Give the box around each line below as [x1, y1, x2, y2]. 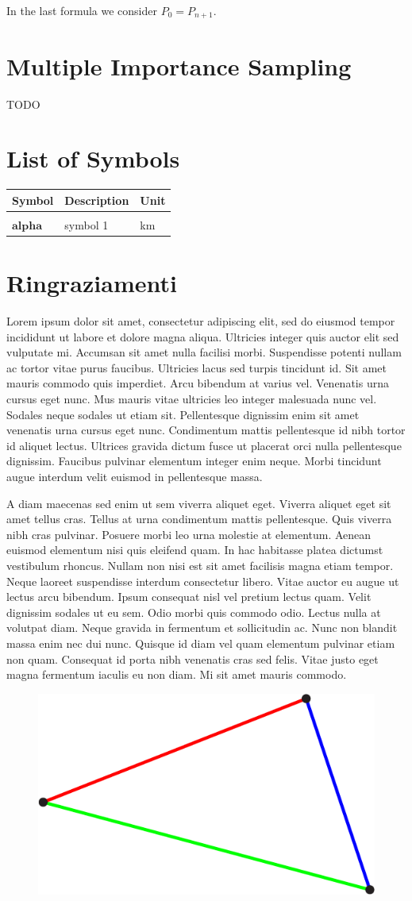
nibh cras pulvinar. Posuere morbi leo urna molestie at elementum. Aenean [6, 526, 372, 542]
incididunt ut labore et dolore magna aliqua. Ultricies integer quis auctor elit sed [6, 328, 399, 345]
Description [64, 191, 129, 208]
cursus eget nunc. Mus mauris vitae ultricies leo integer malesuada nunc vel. [6, 391, 377, 407]
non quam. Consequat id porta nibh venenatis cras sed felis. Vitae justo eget [6, 650, 379, 667]
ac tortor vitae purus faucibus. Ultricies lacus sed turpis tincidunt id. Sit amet [6, 359, 387, 375]
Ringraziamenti [6, 267, 177, 299]
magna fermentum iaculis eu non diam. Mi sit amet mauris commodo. [6, 666, 347, 683]
